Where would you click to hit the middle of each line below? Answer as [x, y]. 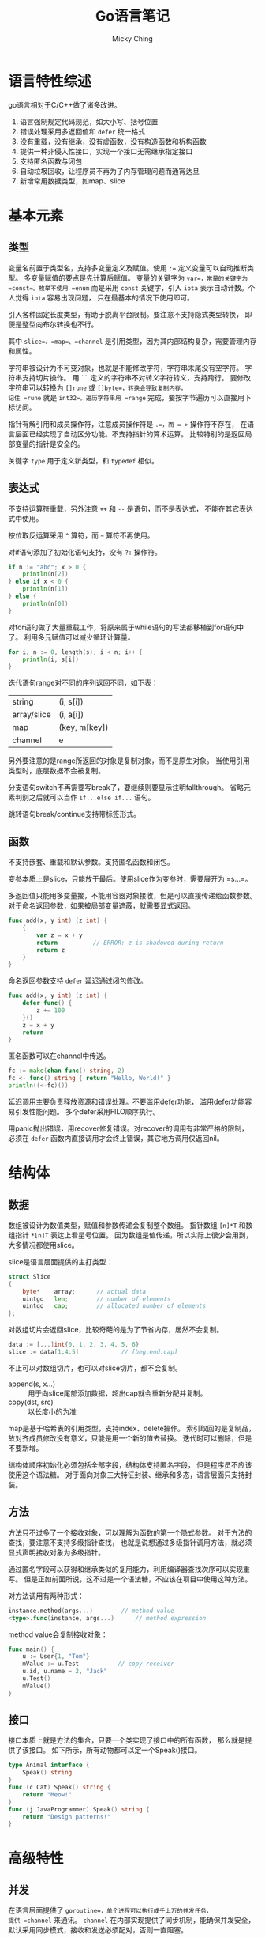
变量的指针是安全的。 [49, 444]
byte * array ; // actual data [84, 1291]
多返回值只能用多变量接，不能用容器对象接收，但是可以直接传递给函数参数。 [132, 896]
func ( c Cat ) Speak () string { [60, 1788]
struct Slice [30, 1277]
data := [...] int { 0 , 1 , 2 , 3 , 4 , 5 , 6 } [74, 1345]
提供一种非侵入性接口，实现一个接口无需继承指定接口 [106, 151]
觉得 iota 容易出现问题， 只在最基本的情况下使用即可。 [105, 297]
